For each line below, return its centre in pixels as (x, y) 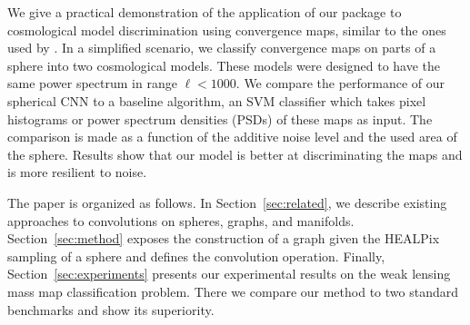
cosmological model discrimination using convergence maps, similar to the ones (227, 30)
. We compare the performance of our (340, 83)
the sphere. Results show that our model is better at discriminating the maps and (235, 154)
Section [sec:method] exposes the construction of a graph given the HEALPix (224, 238)
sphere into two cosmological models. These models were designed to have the (224, 65)
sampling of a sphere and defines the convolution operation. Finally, (196, 256)
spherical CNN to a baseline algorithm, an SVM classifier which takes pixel (217, 100)
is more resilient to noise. (77, 172)
